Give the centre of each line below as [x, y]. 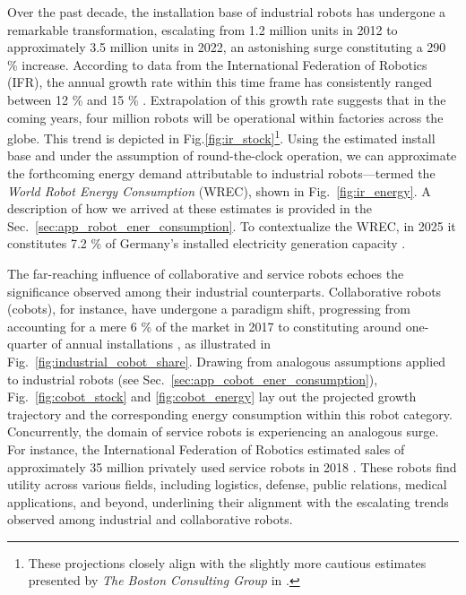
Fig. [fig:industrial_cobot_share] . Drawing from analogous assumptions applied [227, 361]
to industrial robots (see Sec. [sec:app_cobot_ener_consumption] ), [193, 379]
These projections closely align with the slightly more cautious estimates [227, 562]
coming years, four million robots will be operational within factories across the [225, 117]
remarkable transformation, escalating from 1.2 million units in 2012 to [203, 29]
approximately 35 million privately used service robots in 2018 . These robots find [232, 466]
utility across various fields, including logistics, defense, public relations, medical [227, 484]
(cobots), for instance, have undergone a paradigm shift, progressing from [209, 309]
